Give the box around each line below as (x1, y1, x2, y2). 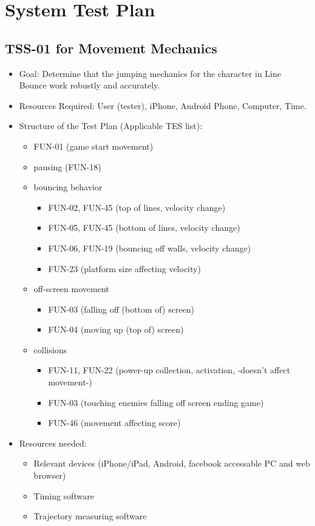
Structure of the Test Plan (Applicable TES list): (19, 119, 203, 132)
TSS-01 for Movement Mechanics (5, 38, 217, 57)
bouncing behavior (33, 181, 103, 193)
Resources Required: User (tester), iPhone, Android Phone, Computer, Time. (19, 99, 307, 112)
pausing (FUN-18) (33, 160, 101, 173)
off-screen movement (33, 282, 109, 295)
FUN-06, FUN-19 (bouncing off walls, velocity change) (48, 241, 251, 254)
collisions (33, 343, 67, 356)
